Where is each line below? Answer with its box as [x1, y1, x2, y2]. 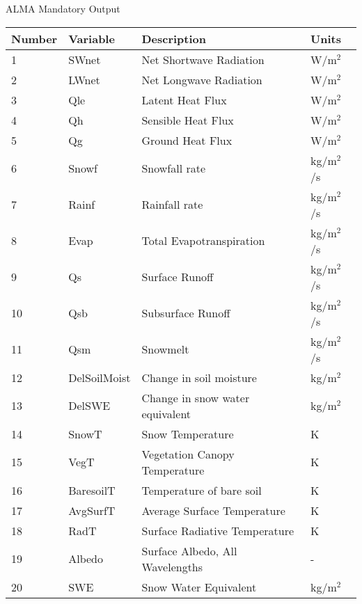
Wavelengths [141, 558, 203, 575]
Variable [68, 30, 115, 47]
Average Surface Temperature [141, 502, 285, 518]
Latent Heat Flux [141, 91, 227, 108]
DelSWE [68, 397, 111, 414]
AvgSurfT [68, 502, 116, 518]
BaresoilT [68, 482, 116, 498]
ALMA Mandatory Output [6, 1, 120, 15]
